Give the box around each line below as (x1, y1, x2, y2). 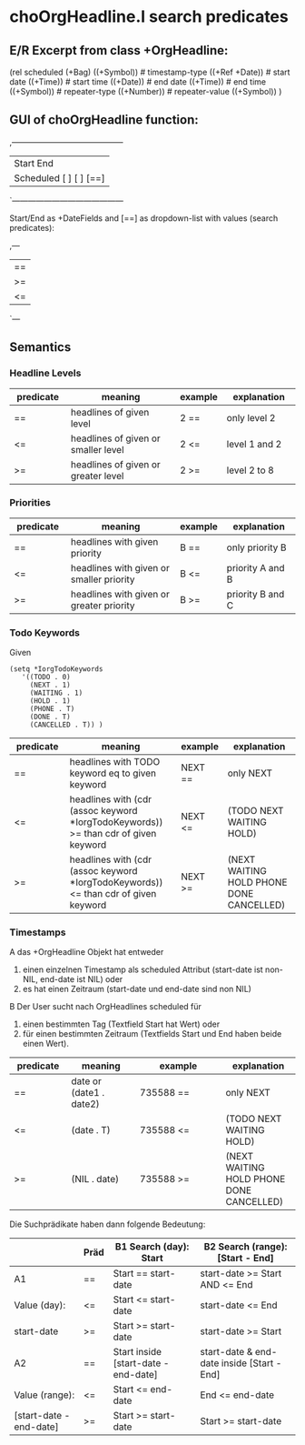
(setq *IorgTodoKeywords (9, 665, 103, 674)
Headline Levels (9, 366, 82, 379)
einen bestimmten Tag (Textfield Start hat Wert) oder (22, 1019, 221, 1029)
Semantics (9, 339, 72, 356)
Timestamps (9, 926, 66, 938)
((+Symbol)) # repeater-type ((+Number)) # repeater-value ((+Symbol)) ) (9, 86, 282, 96)
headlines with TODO (69, 756, 161, 768)
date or (71, 1075, 102, 1088)
